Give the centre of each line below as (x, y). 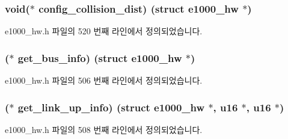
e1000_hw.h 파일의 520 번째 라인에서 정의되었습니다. (104, 31)
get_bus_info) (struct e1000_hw (100, 57)
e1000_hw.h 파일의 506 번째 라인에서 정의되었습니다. (104, 80)
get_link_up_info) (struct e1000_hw (111, 107)
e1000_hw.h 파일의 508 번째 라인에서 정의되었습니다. (104, 129)
